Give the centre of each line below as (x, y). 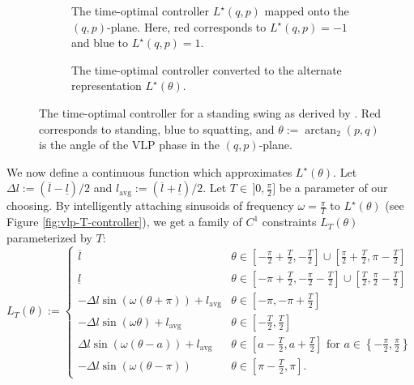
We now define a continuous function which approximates (149, 171)
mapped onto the (307, 11)
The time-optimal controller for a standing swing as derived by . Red (210, 112)
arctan (321, 130)
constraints (289, 222)
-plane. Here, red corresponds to (187, 26)
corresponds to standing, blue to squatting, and (157, 128)
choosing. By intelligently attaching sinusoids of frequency (150, 205)
